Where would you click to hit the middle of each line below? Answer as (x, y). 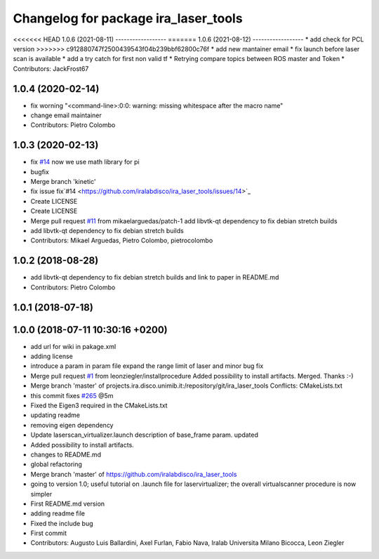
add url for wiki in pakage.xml (73, 346)
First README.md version (68, 504)
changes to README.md (66, 454)
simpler (41, 494)
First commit (48, 533)
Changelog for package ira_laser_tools (128, 18)
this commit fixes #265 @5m (72, 395)
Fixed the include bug (62, 523)
